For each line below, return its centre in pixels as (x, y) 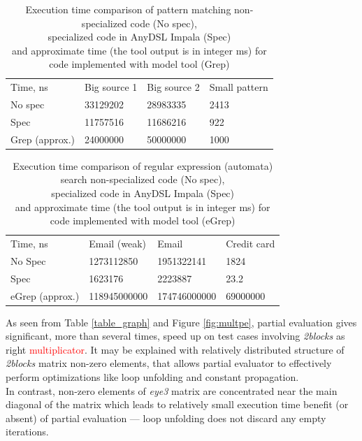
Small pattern (239, 87)
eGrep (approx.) (45, 295)
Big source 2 (173, 87)
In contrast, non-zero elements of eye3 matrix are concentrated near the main (172, 390)
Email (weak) (118, 244)
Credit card (251, 244)
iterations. (27, 432)
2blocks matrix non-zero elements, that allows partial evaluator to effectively (169, 363)
